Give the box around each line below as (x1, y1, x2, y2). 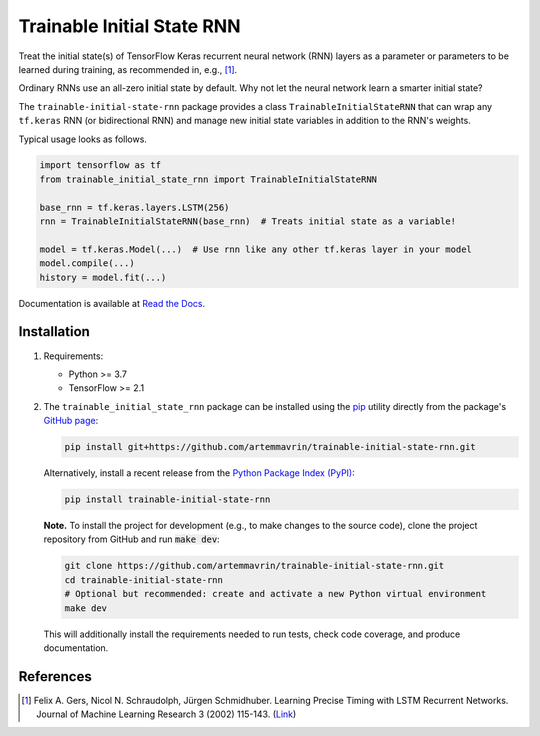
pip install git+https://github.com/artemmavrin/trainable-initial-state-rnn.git (64, 441, 477, 453)
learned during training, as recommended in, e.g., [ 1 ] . (18, 63, 238, 75)
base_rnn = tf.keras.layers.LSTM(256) (39, 201, 230, 213)
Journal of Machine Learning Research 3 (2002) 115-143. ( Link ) (36, 708, 297, 720)
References (18, 668, 92, 685)
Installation (18, 323, 90, 340)
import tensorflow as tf (39, 160, 162, 171)
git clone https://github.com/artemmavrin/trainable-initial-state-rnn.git (64, 560, 445, 572)
